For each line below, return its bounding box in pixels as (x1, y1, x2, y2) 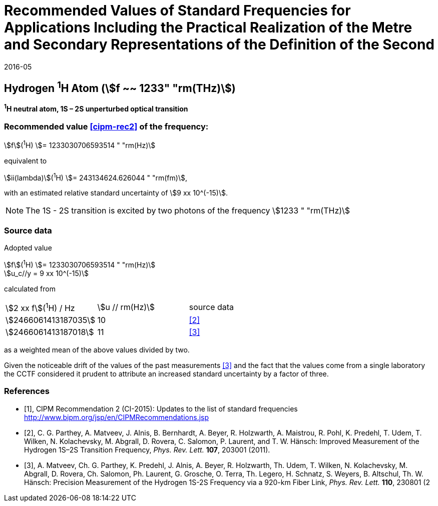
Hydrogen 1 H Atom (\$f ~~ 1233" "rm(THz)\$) (4, 79, 236, 95)
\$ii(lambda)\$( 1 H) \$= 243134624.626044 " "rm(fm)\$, (4, 171, 187, 182)
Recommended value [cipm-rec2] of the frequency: (4, 121, 209, 131)
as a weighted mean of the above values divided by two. (4, 345, 190, 354)
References (4, 386, 50, 396)
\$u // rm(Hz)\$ (97, 302, 155, 312)
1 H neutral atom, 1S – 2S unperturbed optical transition (4, 103, 188, 113)
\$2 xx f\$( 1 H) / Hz (6, 301, 75, 313)
